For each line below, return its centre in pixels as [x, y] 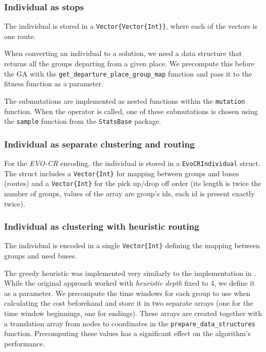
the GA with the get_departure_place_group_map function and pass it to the [128, 73]
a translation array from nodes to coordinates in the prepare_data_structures [130, 323]
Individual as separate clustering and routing [100, 144]
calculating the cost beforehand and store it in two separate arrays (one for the [129, 303]
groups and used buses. [41, 256]
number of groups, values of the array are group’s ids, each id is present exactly [129, 193]
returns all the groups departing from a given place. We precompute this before [129, 63]
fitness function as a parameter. [54, 84]
